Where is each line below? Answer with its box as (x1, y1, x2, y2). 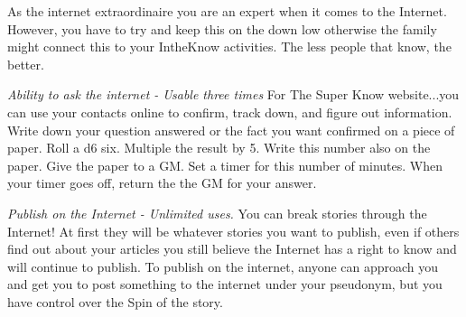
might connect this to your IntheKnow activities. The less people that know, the (7, 37, 452, 56)
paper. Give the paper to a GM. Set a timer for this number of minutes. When (7, 155, 443, 174)
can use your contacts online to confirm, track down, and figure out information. (7, 102, 452, 121)
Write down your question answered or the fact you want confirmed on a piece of (7, 120, 455, 139)
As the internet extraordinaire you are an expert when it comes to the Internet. (7, 2, 447, 20)
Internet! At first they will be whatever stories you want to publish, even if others (7, 221, 460, 240)
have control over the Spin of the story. (7, 292, 223, 311)
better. (7, 54, 44, 73)
